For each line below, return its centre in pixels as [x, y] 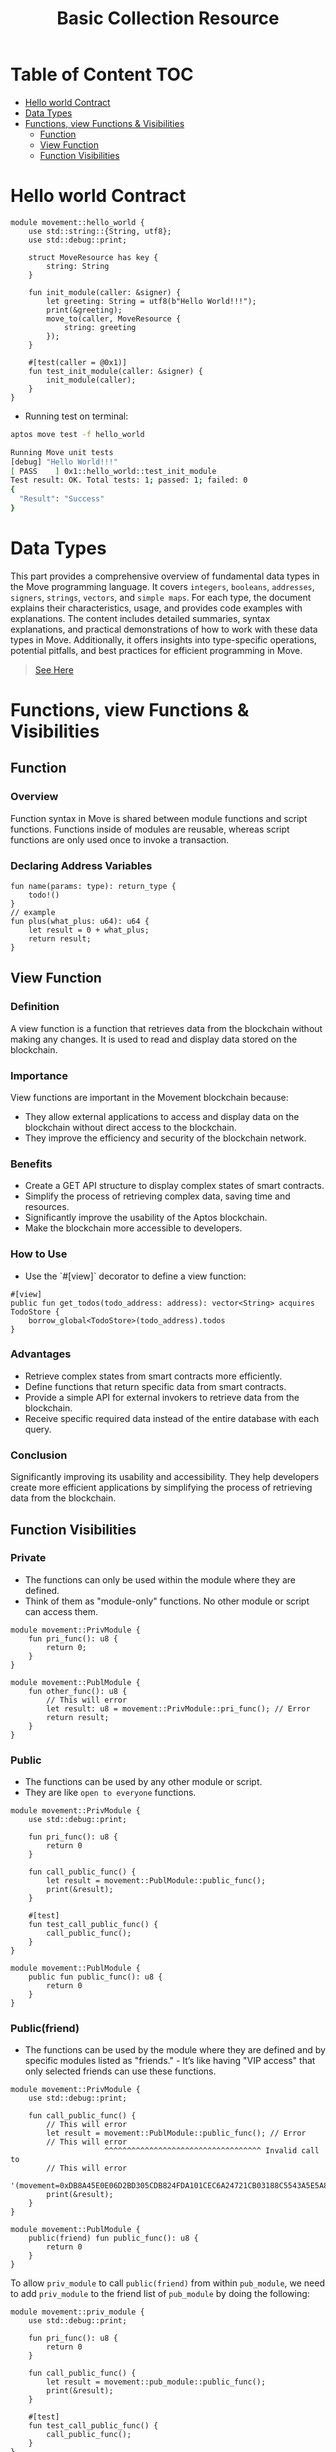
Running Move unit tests [62, 452]
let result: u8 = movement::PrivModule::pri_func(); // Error [178, 1708]
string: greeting [100, 327]
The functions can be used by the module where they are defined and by [175, 2050]
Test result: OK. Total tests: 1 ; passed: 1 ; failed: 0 [129, 480]
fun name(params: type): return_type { [93, 886]
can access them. [61, 1611]
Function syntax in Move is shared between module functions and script [159, 818]
